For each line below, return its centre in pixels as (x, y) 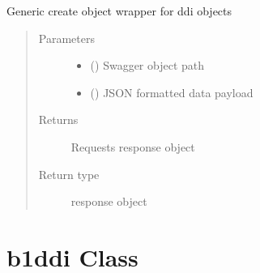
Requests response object (133, 146)
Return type (69, 174)
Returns (58, 119)
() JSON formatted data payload (172, 92)
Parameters (66, 38)
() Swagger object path (147, 65)
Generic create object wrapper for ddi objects (119, 11)
